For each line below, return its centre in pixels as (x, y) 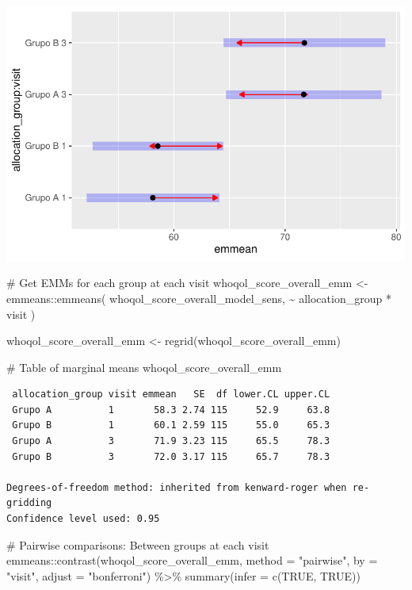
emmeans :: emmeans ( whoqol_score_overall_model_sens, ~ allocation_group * (199, 298)
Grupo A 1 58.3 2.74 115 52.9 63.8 (171, 410)
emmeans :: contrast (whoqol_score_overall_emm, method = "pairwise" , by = (192, 560)
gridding (29, 503)
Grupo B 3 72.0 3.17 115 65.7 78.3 (171, 456)
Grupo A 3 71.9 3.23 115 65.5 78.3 (171, 441)
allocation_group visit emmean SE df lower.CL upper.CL (171, 395)
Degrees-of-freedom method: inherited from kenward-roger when (177, 487)
